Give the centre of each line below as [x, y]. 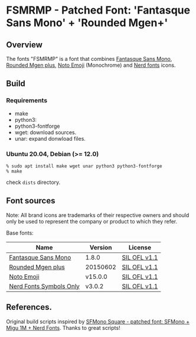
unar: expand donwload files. [50, 138]
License [140, 247]
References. [29, 307]
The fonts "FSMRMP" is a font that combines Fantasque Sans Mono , [89, 59]
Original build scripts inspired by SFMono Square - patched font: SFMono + [98, 321]
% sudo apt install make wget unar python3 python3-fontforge [84, 166]
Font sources [31, 201]
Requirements [27, 101]
